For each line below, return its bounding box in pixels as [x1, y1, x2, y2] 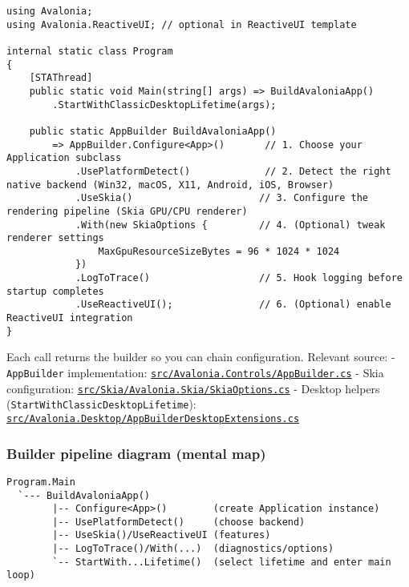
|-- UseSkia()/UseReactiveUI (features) [52, 529, 271, 541]
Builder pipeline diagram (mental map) [6, 443, 266, 463]
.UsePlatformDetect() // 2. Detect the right [75, 165, 391, 177]
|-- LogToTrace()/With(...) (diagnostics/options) [52, 543, 334, 555]
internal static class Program [6, 45, 173, 57]
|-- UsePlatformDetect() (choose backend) [52, 516, 306, 528]
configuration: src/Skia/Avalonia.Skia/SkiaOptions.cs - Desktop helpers [6, 380, 380, 396]
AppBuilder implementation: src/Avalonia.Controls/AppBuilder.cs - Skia [6, 364, 384, 380]
